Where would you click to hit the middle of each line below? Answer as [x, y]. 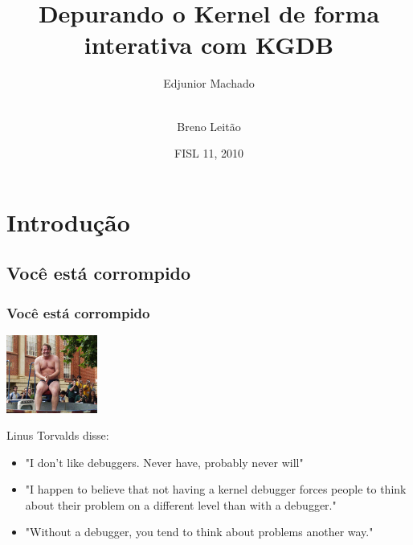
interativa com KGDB [209, 45]
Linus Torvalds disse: [58, 435]
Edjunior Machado [209, 83]
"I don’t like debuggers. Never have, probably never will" [164, 462]
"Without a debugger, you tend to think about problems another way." [199, 532]
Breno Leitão [209, 126]
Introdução [68, 221]
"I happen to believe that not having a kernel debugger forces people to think [216, 489]
